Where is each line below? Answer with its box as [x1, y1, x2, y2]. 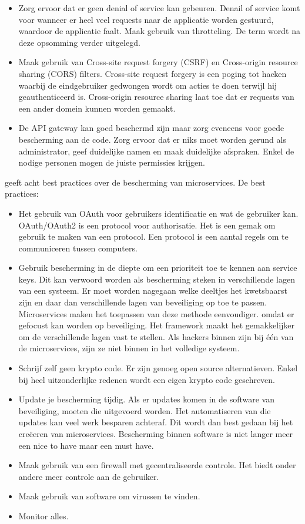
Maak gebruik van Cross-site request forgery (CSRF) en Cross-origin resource [18, 56, 298, 68]
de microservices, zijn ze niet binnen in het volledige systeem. [18, 342, 240, 354]
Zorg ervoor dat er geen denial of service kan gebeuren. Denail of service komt [18, 2, 300, 14]
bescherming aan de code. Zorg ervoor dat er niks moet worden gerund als [18, 133, 286, 145]
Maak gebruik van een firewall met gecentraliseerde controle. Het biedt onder [18, 459, 296, 471]
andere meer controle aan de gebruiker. [18, 470, 159, 482]
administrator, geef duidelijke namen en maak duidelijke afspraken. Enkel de [18, 145, 294, 157]
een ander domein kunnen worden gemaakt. [18, 102, 176, 114]
